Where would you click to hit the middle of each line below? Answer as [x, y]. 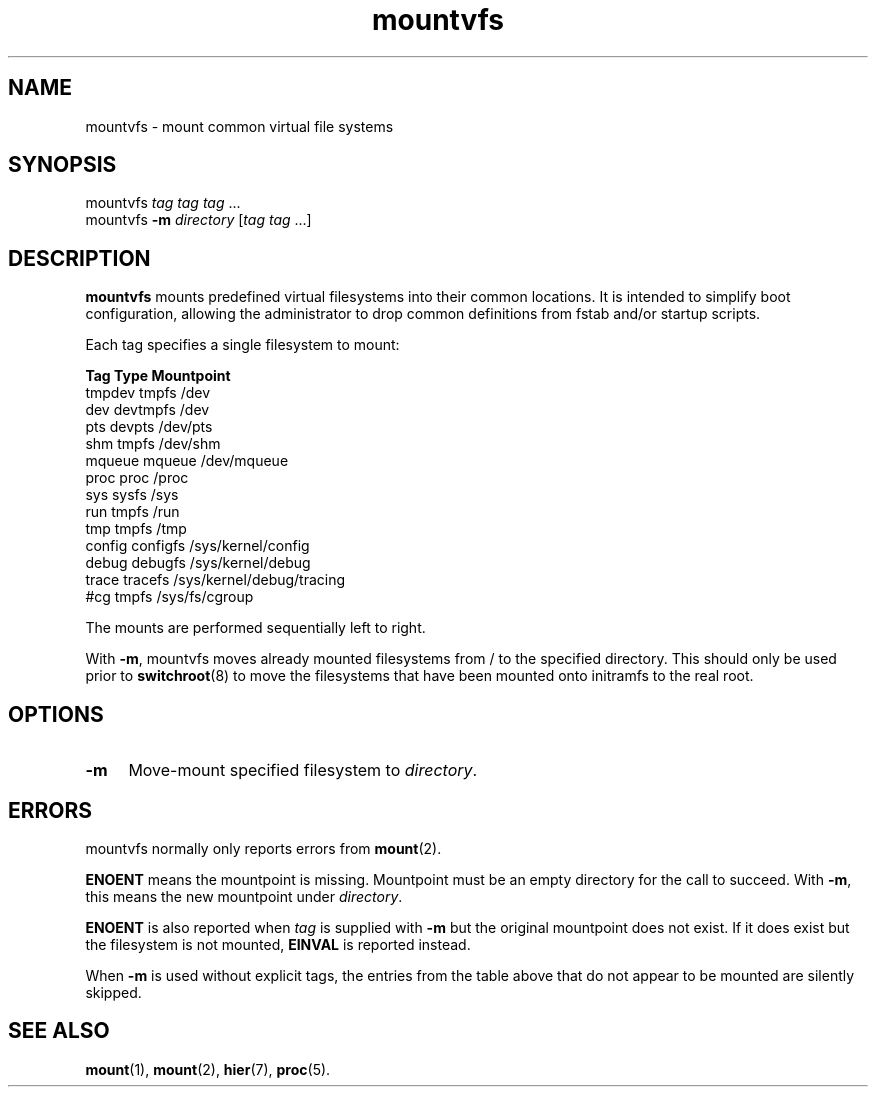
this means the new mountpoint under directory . [244, 896]
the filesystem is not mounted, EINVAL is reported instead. [278, 944]
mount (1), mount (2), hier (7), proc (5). [208, 1069]
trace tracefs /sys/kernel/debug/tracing [215, 580]
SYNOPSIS [62, 165]
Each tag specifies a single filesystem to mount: [242, 345]
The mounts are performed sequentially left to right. [255, 628]
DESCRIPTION [79, 258]
